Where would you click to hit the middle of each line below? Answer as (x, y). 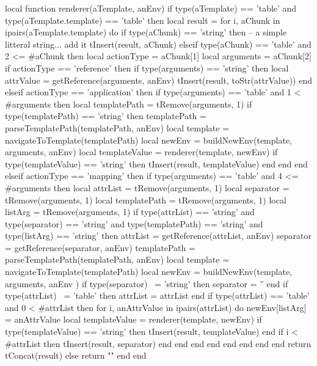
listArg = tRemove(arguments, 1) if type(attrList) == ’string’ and (130, 212)
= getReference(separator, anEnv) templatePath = (100, 247)
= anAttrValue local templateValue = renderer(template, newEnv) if (133, 319)
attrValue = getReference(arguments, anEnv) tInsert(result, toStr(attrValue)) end (158, 80)
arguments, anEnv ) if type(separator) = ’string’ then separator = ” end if (147, 283)
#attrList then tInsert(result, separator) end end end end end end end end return (158, 343)
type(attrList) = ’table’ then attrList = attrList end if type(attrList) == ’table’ (157, 295)
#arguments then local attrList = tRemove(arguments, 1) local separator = (147, 187)
